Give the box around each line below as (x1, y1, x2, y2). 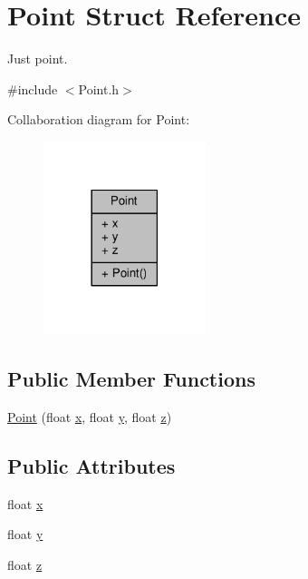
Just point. (7, 49, 68, 68)
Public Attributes (7, 451, 176, 479)
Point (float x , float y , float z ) (7, 407, 172, 426)
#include (7, 79, 58, 98)
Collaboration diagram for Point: (7, 110, 190, 129)
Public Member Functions (7, 365, 255, 392)
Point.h (78, 79, 120, 98)
